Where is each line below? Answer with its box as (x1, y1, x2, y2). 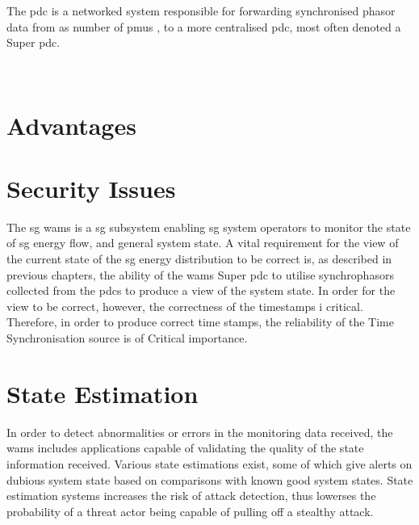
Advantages (6, 108, 136, 141)
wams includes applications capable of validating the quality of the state (6, 439, 364, 456)
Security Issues (6, 171, 176, 204)
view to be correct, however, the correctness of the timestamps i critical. (6, 297, 363, 314)
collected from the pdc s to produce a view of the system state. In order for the (6, 282, 396, 299)
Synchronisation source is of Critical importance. (6, 330, 248, 346)
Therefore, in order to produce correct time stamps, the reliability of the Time (6, 313, 394, 330)
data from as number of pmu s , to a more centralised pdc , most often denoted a (6, 18, 401, 35)
